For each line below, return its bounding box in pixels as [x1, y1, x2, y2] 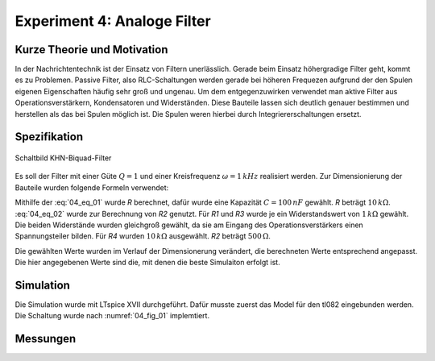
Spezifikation [14, 130, 84, 144]
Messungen [14, 332, 77, 346]
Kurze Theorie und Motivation [14, 43, 168, 56]
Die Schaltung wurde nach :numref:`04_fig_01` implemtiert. [14, 311, 209, 321]
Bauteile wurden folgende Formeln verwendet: [14, 182, 169, 193]
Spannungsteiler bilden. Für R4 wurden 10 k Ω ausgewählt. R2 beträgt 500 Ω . [14, 231, 271, 241]
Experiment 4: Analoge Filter [14, 12, 211, 30]
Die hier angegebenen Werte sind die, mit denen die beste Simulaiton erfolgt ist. [14, 258, 281, 268]
